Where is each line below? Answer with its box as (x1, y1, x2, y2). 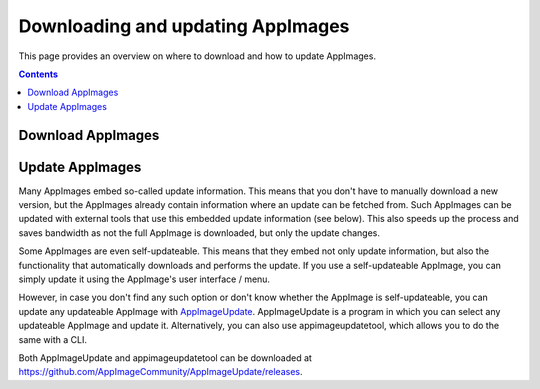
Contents (18, 68, 59, 80)
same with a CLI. (18, 333, 87, 345)
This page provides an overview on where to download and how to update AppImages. (18, 50, 377, 62)
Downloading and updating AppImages (18, 15, 350, 37)
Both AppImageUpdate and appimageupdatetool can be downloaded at (18, 351, 312, 364)
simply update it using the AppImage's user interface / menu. (18, 273, 270, 285)
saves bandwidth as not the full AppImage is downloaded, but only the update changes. (18, 226, 380, 239)
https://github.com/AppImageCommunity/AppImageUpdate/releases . (18, 366, 304, 378)
